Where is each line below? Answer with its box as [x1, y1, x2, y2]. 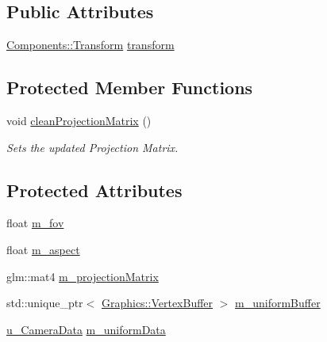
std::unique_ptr [6, 294, 83, 311]
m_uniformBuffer [235, 294, 321, 311]
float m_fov [6, 215, 64, 231]
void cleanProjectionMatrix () [6, 112, 152, 128]
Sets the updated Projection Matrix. [6, 139, 179, 155]
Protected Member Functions [6, 75, 253, 100]
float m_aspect [6, 241, 80, 257]
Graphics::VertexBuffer [101, 294, 214, 311]
